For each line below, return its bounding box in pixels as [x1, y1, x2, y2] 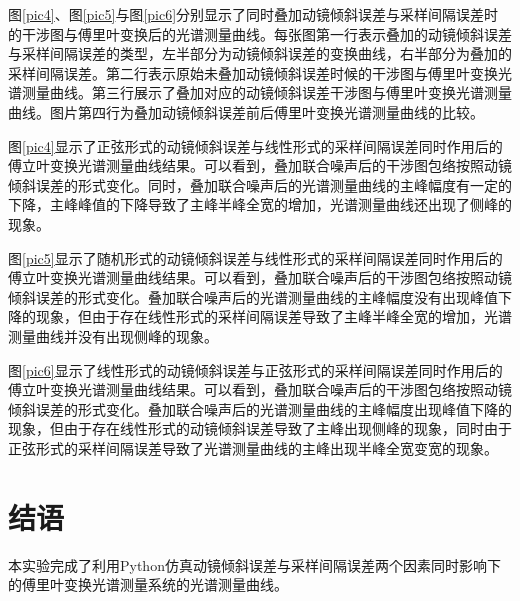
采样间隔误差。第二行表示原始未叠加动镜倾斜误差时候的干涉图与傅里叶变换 [8, 62, 498, 83]
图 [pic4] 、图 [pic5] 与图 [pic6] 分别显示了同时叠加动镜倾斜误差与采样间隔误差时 [8, 4, 499, 24]
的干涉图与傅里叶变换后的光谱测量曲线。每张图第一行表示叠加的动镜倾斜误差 [8, 23, 512, 44]
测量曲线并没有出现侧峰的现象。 [8, 325, 218, 346]
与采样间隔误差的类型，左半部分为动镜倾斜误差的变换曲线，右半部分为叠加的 [8, 43, 512, 64]
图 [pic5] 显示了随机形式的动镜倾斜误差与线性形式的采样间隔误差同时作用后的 [8, 247, 503, 268]
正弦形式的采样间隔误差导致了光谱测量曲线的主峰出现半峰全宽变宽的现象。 [8, 437, 498, 458]
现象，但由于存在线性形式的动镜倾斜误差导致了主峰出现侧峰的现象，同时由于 [8, 418, 512, 439]
